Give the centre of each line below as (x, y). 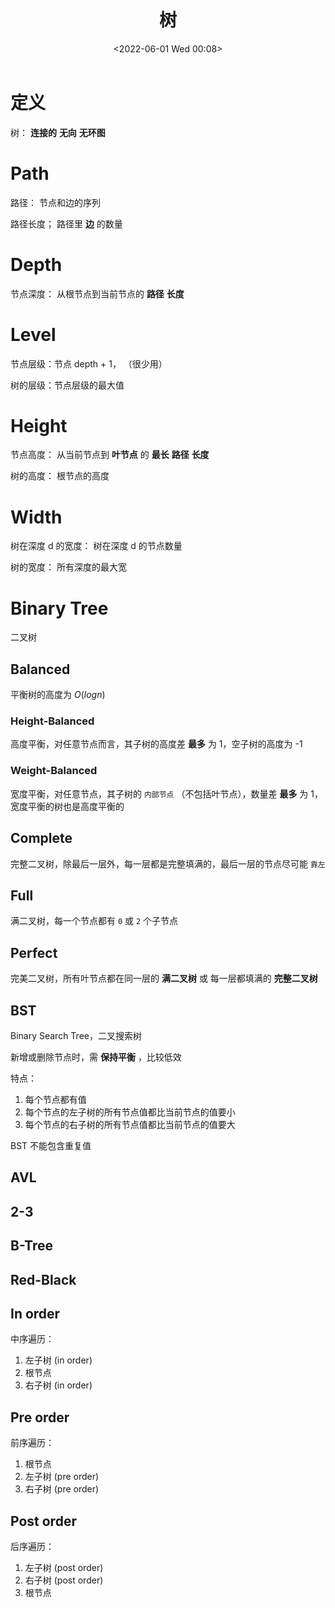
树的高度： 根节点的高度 (60, 476)
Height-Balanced (52, 721)
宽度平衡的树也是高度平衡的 (67, 806)
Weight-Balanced (54, 771)
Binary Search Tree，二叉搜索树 (76, 1035)
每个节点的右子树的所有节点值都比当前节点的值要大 (130, 1124)
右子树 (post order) (64, 1580)
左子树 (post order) (64, 1567)
